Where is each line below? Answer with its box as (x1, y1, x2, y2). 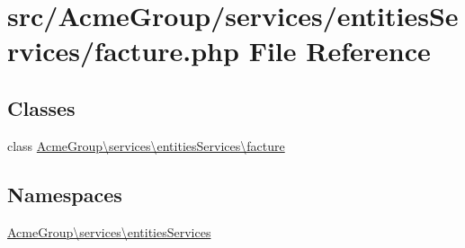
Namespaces (7, 180, 122, 208)
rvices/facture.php (7, 32, 239, 69)
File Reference (248, 32, 431, 69)
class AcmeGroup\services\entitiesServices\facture (7, 136, 285, 155)
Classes (7, 93, 76, 121)
